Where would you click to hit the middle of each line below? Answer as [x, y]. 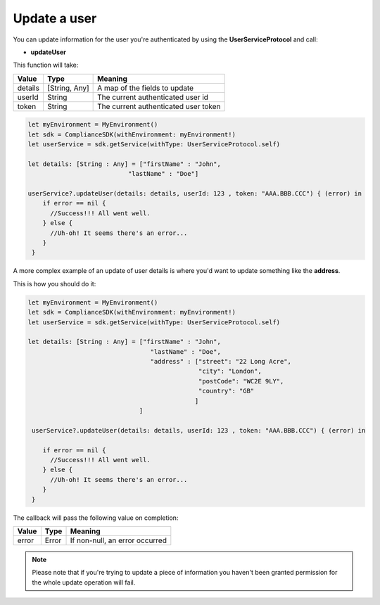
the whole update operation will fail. [84, 582]
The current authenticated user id [153, 97]
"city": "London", [230, 371]
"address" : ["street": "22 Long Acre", [221, 362]
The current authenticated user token [159, 106]
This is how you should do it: [55, 284]
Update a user [55, 18]
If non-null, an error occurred [118, 540]
